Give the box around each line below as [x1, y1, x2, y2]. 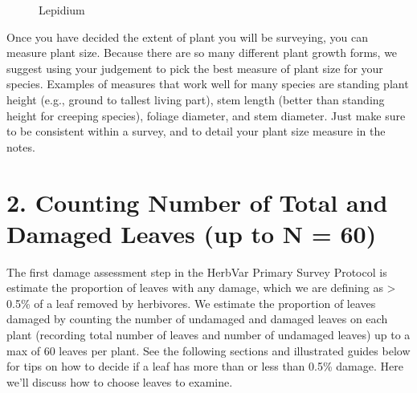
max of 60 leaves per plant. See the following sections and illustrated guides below [6, 342, 411, 359]
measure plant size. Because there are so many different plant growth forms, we [6, 44, 398, 61]
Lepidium [39, 2, 85, 18]
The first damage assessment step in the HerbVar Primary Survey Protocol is [6, 263, 387, 280]
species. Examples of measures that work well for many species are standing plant [6, 75, 409, 92]
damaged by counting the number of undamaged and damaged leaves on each [6, 310, 388, 327]
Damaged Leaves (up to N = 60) [6, 217, 377, 249]
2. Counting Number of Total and [6, 185, 388, 218]
